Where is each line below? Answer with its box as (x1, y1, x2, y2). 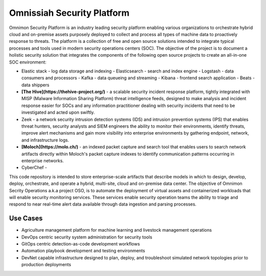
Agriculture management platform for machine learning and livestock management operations (21, 227, 212, 233)
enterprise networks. (21, 158, 64, 164)
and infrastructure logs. (21, 137, 69, 143)
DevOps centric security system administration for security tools (21, 234, 153, 240)
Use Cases (9, 214, 43, 223)
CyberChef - (21, 165, 47, 171)
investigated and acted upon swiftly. (21, 109, 95, 115)
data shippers (21, 82, 49, 88)
